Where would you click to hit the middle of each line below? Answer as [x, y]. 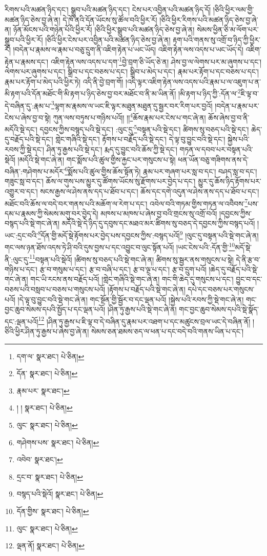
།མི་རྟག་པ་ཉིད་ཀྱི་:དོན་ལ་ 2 [209, 93]
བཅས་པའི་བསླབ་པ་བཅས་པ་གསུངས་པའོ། [55, 289]
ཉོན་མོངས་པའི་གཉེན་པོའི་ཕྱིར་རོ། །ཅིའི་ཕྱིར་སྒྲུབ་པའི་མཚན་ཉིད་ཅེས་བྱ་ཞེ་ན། [104, 29]
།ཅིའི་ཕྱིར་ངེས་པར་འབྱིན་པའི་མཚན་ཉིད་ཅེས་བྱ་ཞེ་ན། [108, 39]
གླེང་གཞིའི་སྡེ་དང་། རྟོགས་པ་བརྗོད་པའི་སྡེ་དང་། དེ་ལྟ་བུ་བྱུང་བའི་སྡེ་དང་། [140, 139]
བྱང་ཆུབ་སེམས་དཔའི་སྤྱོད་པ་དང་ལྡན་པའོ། [55, 309]
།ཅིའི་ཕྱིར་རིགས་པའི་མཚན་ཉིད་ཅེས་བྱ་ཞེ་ [209, 19]
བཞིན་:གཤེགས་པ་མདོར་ [35, 171]
